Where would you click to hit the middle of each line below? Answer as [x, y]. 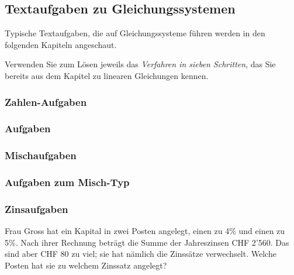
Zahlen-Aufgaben [46, 102]
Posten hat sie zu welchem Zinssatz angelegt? [86, 265]
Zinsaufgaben [37, 209]
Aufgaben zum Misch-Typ [67, 182]
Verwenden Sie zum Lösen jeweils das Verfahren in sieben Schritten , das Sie [140, 64]
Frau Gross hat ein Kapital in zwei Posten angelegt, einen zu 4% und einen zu [145, 231]
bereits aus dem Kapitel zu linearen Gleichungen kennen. [107, 75]
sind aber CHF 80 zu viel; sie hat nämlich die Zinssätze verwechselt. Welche [141, 254]
